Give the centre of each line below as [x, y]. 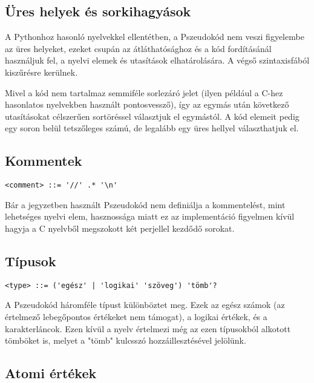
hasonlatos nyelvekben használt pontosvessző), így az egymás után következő [147, 104]
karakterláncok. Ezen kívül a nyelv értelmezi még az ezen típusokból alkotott [148, 328]
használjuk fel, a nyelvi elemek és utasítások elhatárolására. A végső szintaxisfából [157, 60]
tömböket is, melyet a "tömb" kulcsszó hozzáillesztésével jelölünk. [126, 340]
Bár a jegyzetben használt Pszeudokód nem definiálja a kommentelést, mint [145, 204]
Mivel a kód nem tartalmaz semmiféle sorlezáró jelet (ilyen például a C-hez [144, 92]
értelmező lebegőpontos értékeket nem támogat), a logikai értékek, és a [136, 317]
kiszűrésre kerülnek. [41, 72]
